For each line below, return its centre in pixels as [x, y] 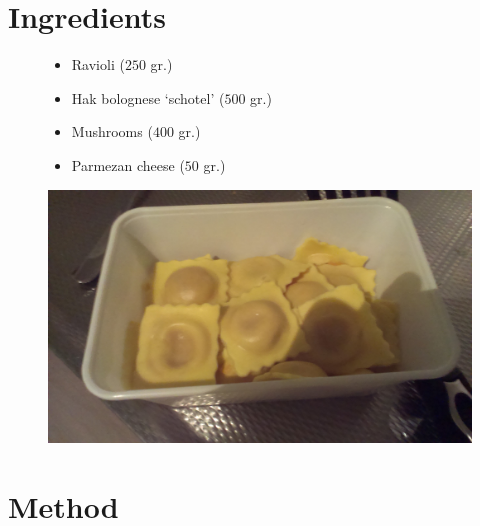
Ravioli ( [98, 64]
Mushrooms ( [112, 131]
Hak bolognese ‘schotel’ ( [148, 97]
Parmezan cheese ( [128, 164]
